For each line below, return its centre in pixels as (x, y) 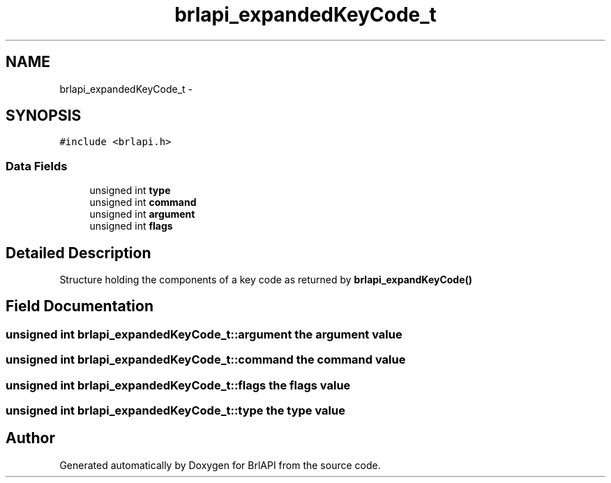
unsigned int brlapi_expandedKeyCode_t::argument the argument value (204, 334)
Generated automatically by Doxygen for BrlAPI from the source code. (220, 465)
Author (30, 438)
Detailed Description (78, 253)
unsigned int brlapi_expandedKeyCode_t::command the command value (206, 360)
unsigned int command (143, 202)
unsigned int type (130, 191)
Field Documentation (80, 306)
